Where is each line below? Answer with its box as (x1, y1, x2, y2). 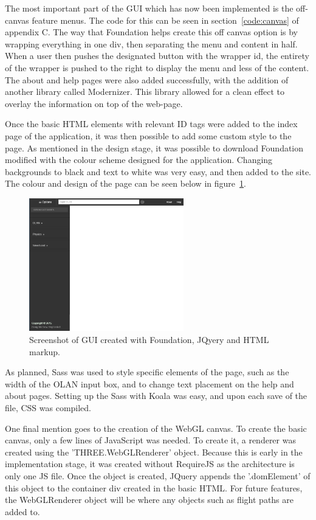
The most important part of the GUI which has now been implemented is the (5, 2, 294, 14)
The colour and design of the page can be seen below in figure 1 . (5, 177, 246, 190)
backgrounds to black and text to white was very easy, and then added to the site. (5, 165, 311, 178)
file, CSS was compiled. (5, 401, 92, 414)
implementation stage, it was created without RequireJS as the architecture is (5, 457, 295, 470)
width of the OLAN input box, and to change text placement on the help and (5, 377, 294, 390)
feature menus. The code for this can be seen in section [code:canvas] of (32, 13, 299, 26)
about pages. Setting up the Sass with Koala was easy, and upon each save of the (5, 389, 307, 402)
